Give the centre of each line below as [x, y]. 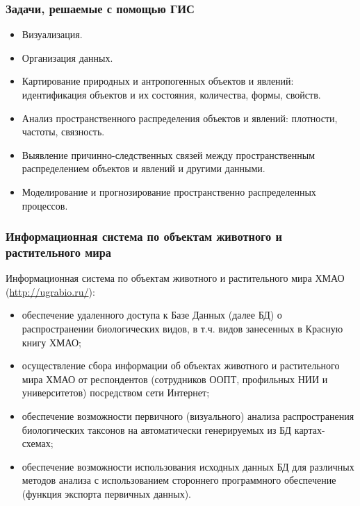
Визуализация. [52, 34]
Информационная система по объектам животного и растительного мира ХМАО [175, 278]
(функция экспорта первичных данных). [106, 494]
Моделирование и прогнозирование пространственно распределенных [169, 191]
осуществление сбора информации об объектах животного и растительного [181, 365]
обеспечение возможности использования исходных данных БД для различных [188, 466]
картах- [310, 429]
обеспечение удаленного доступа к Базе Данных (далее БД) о [152, 315]
